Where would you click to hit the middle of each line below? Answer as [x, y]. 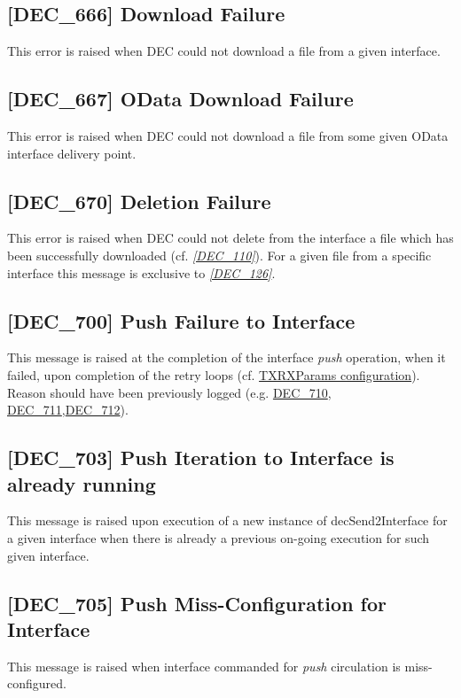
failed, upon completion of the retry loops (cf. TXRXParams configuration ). [214, 374]
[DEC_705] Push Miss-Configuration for [197, 603]
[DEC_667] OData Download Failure [180, 99]
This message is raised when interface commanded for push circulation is [204, 666]
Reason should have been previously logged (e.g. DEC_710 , [169, 392]
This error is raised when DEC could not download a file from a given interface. [224, 51]
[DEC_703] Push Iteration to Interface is [201, 458]
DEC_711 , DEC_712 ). [68, 410]
